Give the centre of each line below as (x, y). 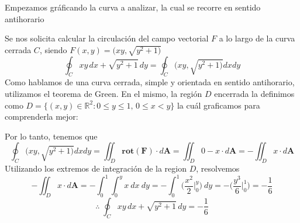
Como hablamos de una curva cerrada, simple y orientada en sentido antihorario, (150, 82)
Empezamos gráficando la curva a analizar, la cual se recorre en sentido (133, 7)
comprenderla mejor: (42, 116)
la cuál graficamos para (218, 105)
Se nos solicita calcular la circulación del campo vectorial (107, 38)
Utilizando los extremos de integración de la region (96, 168)
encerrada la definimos (254, 93)
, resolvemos (218, 168)
